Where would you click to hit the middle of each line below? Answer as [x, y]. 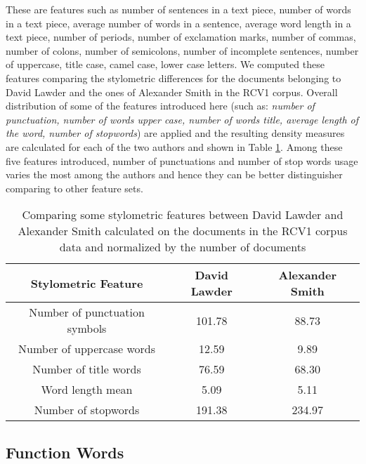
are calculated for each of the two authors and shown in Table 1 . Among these [174, 146]
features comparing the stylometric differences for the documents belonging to [174, 78]
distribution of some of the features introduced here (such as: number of [160, 106]
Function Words [65, 452]
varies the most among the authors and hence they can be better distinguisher [174, 174]
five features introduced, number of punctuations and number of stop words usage [182, 160]
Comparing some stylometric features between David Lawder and [183, 215]
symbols [87, 329]
